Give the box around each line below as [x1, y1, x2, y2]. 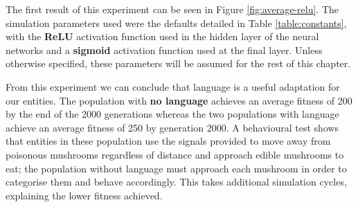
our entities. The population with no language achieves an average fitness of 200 [6, 93, 352, 107]
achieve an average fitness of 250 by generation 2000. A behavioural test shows [6, 120, 339, 134]
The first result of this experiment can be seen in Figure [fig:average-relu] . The [6, 2, 339, 16]
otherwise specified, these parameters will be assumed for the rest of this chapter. [6, 56, 351, 71]
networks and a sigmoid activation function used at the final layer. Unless [6, 42, 323, 57]
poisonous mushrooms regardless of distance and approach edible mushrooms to [6, 147, 344, 161]
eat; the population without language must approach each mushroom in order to [6, 161, 347, 175]
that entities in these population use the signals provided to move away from [6, 134, 331, 148]
